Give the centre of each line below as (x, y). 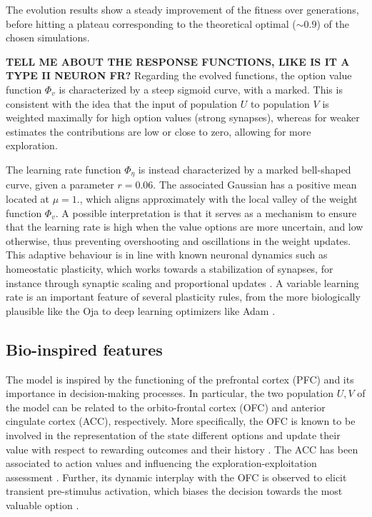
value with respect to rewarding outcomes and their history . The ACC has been (182, 449)
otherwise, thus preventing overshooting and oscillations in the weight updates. (179, 240)
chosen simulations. (48, 37)
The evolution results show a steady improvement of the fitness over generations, (182, 9)
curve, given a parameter (60, 185)
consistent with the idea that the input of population (122, 103)
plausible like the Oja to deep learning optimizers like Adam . (141, 310)
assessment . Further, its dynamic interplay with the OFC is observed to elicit (176, 477)
